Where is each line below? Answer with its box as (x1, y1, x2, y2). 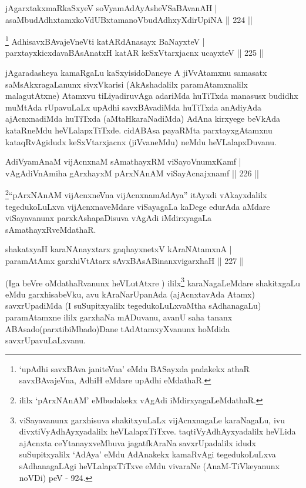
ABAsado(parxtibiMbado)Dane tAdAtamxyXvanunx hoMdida (5, 322, 230, 335)
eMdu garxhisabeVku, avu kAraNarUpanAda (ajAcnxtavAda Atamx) (5, 288, 255, 300)
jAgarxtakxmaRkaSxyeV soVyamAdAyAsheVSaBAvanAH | (5, 2, 217, 14)
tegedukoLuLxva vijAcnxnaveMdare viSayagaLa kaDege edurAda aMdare (5, 200, 270, 212)
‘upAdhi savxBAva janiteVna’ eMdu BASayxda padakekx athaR (19, 362, 250, 375)
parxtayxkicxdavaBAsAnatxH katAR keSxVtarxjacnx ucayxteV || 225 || (5, 46, 264, 59)
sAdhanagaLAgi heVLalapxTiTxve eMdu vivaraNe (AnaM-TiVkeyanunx (19, 459, 280, 472)
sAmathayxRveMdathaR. (5, 223, 96, 235)
